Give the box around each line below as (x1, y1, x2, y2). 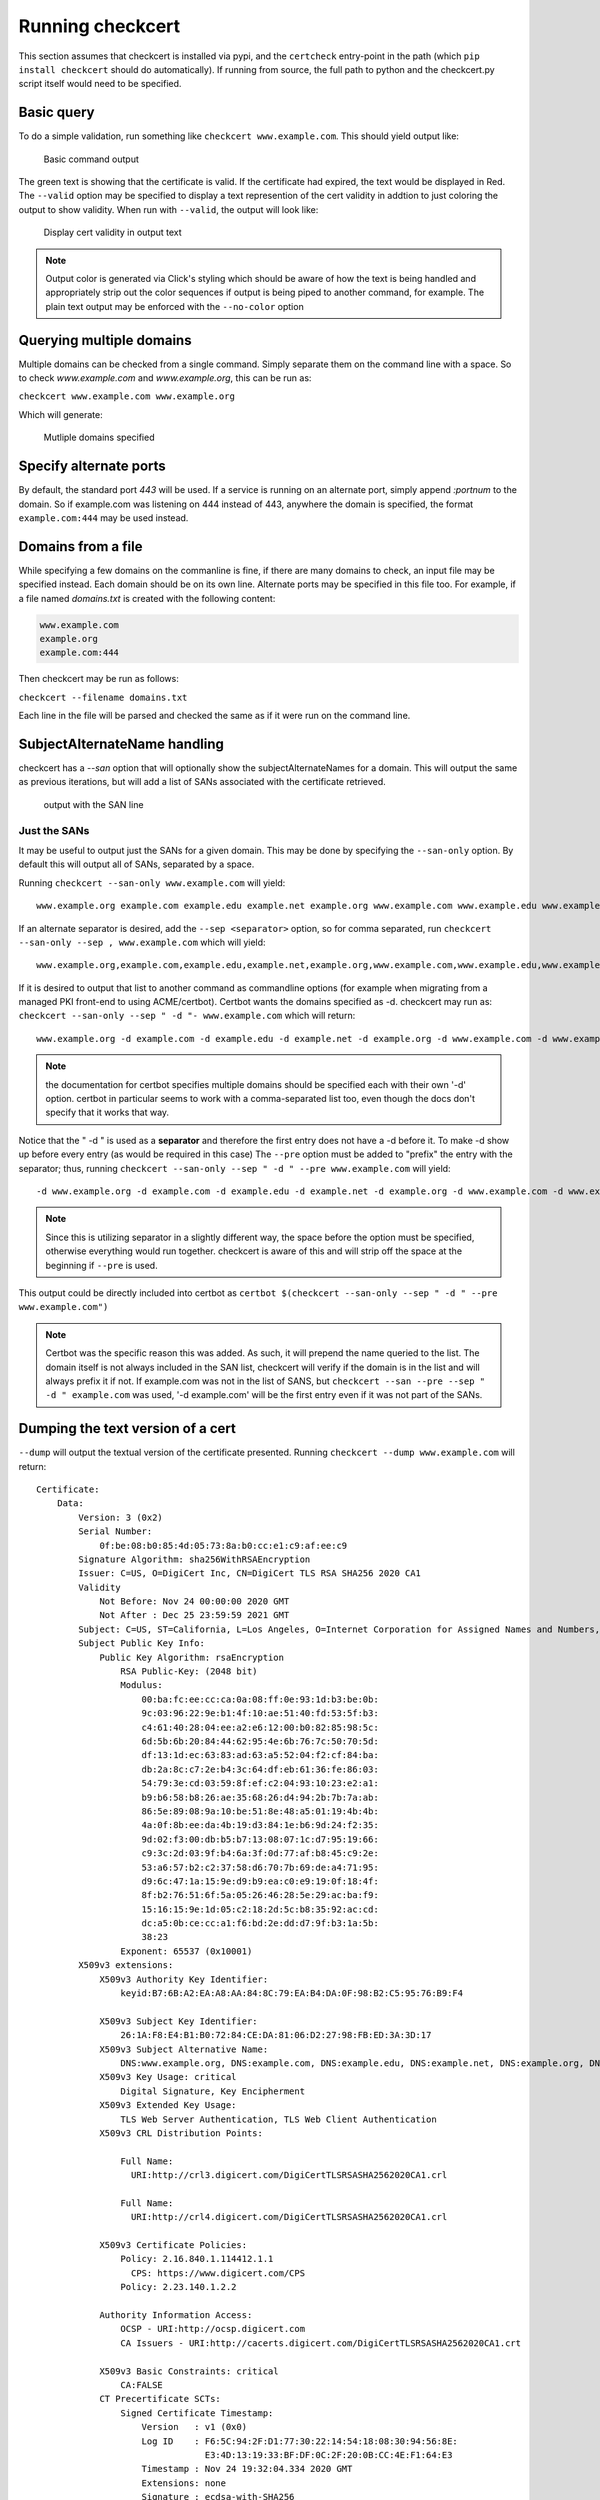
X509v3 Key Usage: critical (99, 2071, 237, 2083)
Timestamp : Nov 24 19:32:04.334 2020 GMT (141, 2463, 353, 2475)
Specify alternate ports (18, 458, 167, 475)
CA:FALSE (120, 2379, 164, 2390)
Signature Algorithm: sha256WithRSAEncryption (78, 1553, 311, 1565)
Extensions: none (141, 2477, 227, 2489)
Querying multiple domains (18, 331, 192, 349)
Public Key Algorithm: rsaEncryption (99, 1651, 285, 1663)
